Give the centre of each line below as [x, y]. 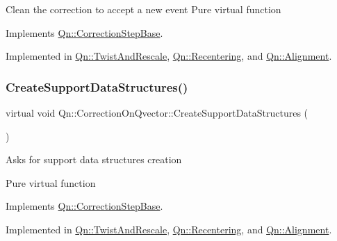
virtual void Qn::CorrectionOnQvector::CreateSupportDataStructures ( [157, 113]
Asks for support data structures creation [94, 159]
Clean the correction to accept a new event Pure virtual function [143, 9]
